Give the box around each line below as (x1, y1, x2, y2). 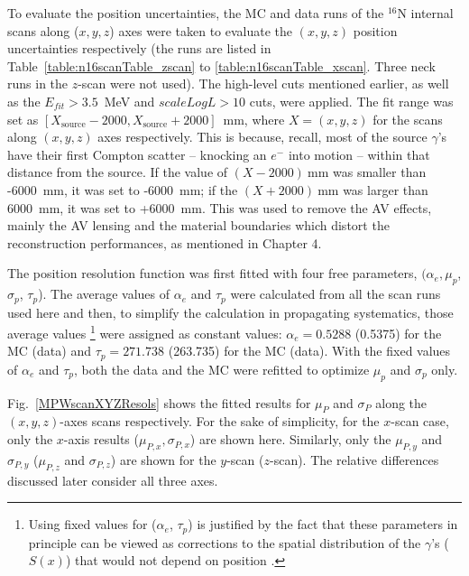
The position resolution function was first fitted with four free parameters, (7, 264, 418, 283)
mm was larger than (317, 180, 428, 199)
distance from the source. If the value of (7, 163, 228, 181)
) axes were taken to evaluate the (109, 21, 293, 40)
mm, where (223, 109, 285, 128)
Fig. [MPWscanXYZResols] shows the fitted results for (7, 393, 311, 412)
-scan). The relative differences (269, 450, 439, 469)
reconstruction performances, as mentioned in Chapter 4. (7, 233, 322, 252)
